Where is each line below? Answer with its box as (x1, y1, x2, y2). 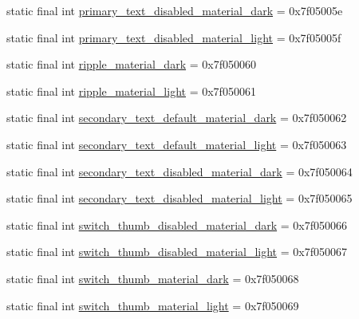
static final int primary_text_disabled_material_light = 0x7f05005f (6, 29, 341, 45)
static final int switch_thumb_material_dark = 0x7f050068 (6, 270, 299, 286)
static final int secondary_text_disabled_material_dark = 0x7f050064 (6, 163, 353, 179)
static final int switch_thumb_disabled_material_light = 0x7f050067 (6, 243, 347, 260)
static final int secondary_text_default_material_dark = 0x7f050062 (6, 109, 347, 126)
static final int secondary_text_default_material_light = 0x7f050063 (6, 136, 347, 152)
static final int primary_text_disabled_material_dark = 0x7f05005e (6, 2, 343, 18)
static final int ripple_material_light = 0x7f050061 (6, 82, 256, 99)
